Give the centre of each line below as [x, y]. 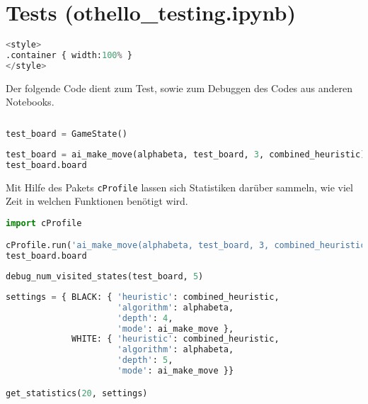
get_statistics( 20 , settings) [77, 393]
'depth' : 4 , [145, 318]
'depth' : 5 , [145, 360]
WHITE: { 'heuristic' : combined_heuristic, [176, 339]
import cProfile [44, 223]
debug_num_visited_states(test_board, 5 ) [105, 277]
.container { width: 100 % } [69, 55]
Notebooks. [30, 102]
